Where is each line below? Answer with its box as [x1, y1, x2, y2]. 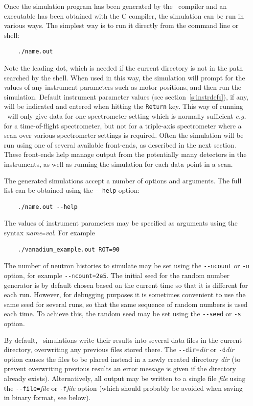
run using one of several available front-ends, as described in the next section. [4, 139, 236, 150]
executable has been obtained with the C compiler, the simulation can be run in [4, 10, 244, 21]
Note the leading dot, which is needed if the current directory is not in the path [4, 62, 243, 73]
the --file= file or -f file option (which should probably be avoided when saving [4, 382, 243, 393]
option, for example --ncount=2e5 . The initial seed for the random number [4, 270, 230, 280]
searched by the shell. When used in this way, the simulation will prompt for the [4, 72, 245, 82]
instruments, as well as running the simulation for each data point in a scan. [4, 158, 233, 169]
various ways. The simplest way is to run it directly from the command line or [4, 20, 239, 30]
